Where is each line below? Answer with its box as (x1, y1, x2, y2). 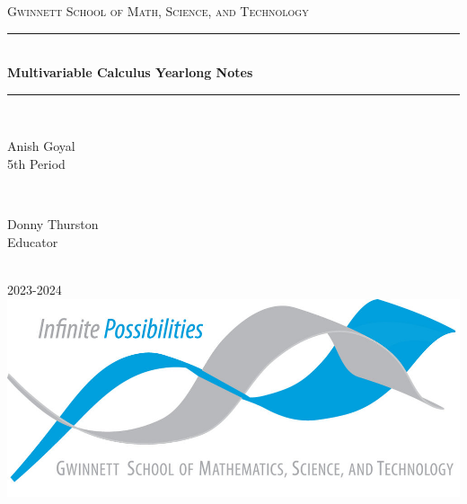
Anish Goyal (7, 137, 75, 155)
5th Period (7, 154, 66, 172)
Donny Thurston (7, 215, 99, 234)
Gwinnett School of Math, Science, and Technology (7, 2, 309, 20)
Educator (7, 232, 58, 251)
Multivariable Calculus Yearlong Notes (7, 63, 253, 82)
